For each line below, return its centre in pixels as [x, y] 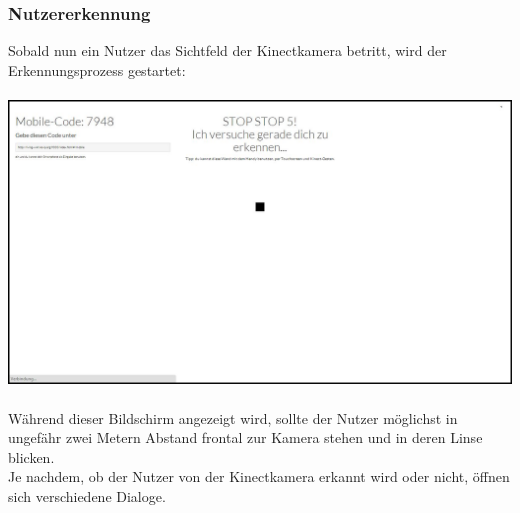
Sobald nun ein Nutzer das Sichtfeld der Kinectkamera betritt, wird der [227, 50]
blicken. [31, 456]
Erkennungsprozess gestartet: [97, 69]
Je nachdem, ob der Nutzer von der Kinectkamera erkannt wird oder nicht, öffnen [259, 476]
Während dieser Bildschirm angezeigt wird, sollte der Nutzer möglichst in [233, 417]
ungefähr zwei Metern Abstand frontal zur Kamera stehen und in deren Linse [245, 437]
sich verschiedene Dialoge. [87, 496]
